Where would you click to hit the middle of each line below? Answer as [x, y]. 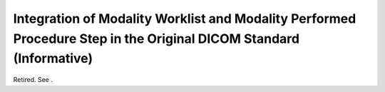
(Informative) [53, 59]
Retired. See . [33, 80]
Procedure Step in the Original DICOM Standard [156, 39]
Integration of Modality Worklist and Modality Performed [185, 19]
